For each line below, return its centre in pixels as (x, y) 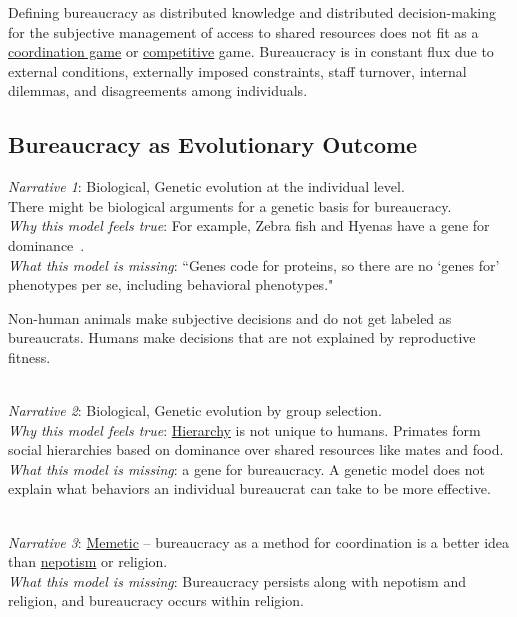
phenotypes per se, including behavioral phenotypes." (171, 284)
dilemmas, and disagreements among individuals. (158, 90)
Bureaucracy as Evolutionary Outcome (213, 144)
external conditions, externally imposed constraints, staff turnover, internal (237, 70)
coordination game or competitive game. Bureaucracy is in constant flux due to (251, 51)
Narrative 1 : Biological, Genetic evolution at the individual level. (206, 186)
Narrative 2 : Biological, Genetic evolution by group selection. (195, 410)
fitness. (29, 356)
